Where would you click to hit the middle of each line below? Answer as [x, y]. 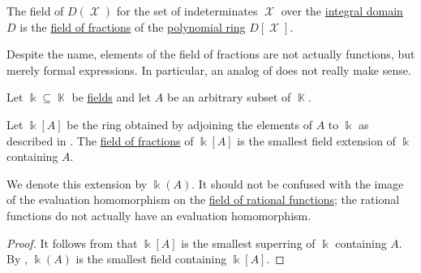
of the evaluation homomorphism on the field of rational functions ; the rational [203, 199]
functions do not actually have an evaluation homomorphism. [159, 215]
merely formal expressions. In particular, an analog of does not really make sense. [209, 69]
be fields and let [112, 97]
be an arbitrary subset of [229, 97]
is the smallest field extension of [316, 140]
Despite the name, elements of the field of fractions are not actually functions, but [211, 54]
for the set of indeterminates [187, 11]
